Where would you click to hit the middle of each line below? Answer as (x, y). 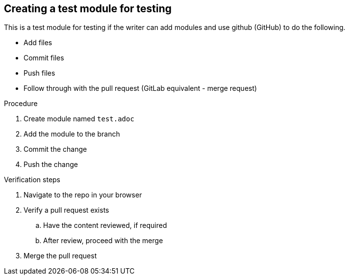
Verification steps (32, 180)
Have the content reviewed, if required (105, 225)
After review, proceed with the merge (103, 241)
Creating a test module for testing (88, 9)
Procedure (21, 104)
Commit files (44, 58)
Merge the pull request (60, 256)
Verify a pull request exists (66, 210)
